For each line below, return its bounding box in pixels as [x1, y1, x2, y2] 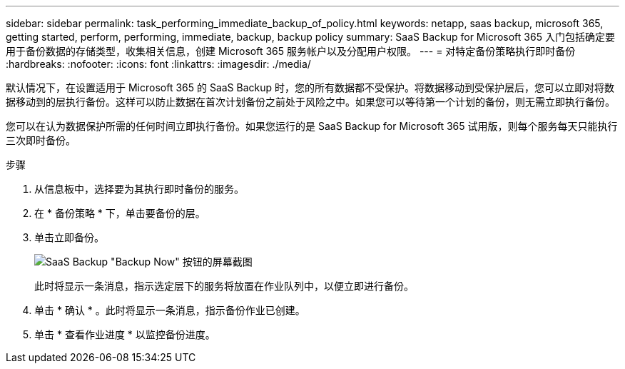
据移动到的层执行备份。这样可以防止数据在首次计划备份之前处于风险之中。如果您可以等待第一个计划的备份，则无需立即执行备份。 [6, 96, 615, 108]
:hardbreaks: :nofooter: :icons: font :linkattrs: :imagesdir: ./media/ [6, 58, 311, 70]
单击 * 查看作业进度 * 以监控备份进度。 [34, 328, 215, 340]
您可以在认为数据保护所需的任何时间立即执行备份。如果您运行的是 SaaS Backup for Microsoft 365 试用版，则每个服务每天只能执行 [6, 120, 618, 132]
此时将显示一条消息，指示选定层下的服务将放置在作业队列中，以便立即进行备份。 [34, 280, 414, 292]
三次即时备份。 [6, 134, 76, 146]
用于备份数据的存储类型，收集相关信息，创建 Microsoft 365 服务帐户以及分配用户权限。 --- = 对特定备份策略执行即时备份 [6, 45, 576, 57]
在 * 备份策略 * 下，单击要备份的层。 [34, 207, 205, 219]
